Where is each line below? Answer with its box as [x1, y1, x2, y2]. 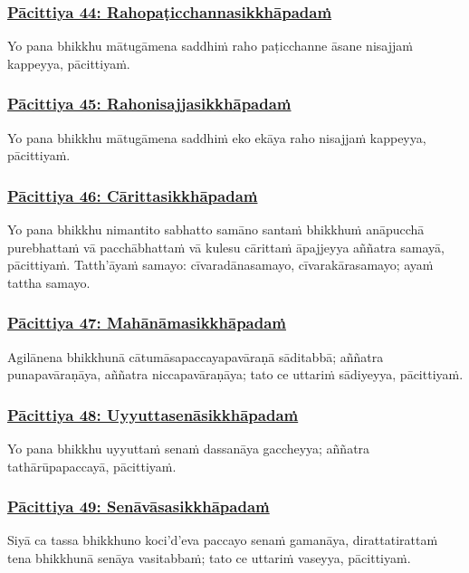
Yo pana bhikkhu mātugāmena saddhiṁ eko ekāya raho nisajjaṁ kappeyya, [7, 128, 426, 147]
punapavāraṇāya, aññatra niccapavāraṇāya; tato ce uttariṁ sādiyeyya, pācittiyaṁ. [7, 365, 464, 384]
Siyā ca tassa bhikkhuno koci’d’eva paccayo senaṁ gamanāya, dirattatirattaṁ [7, 530, 438, 549]
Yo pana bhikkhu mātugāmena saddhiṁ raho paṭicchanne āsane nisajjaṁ [7, 36, 413, 55]
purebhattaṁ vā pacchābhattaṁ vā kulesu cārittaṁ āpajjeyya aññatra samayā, [7, 237, 445, 256]
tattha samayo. [7, 272, 91, 291]
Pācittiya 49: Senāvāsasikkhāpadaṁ [7, 495, 270, 518]
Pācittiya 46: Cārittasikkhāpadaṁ [7, 184, 258, 206]
